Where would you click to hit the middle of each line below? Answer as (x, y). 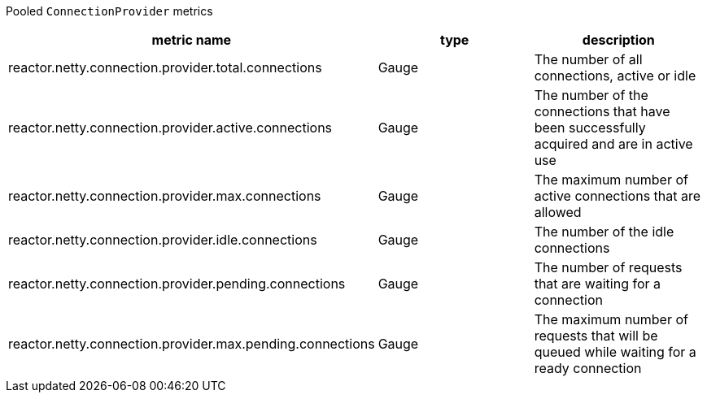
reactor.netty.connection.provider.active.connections (170, 128)
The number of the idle (604, 232)
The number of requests (608, 267)
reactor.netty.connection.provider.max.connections (165, 196)
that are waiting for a (598, 284)
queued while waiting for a (615, 352)
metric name (192, 40)
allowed (558, 212)
